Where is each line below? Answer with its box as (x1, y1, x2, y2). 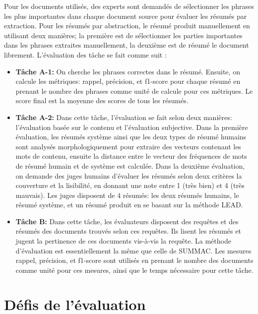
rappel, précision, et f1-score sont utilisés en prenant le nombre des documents (15, 255, 254, 265)
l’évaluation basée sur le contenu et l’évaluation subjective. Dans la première (15, 122, 248, 132)
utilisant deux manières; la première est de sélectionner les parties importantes (4, 30, 243, 40)
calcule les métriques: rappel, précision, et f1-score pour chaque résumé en (15, 76, 241, 86)
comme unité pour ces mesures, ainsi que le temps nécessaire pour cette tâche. (15, 264, 254, 275)
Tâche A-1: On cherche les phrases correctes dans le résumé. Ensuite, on (15, 66, 240, 76)
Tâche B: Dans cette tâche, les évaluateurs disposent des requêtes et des (15, 216, 239, 226)
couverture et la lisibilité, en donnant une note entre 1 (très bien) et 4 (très (15, 180, 245, 190)
